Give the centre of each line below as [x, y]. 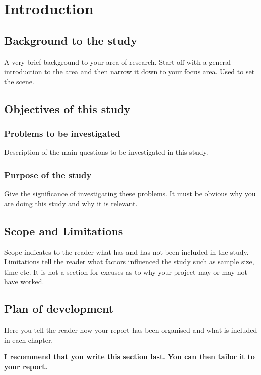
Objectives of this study [68, 108]
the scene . [19, 81]
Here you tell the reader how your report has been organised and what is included [131, 330]
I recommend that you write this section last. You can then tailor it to [129, 357]
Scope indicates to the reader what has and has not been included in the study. [126, 252]
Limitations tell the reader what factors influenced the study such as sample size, [129, 262]
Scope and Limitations [64, 230]
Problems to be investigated [62, 133]
